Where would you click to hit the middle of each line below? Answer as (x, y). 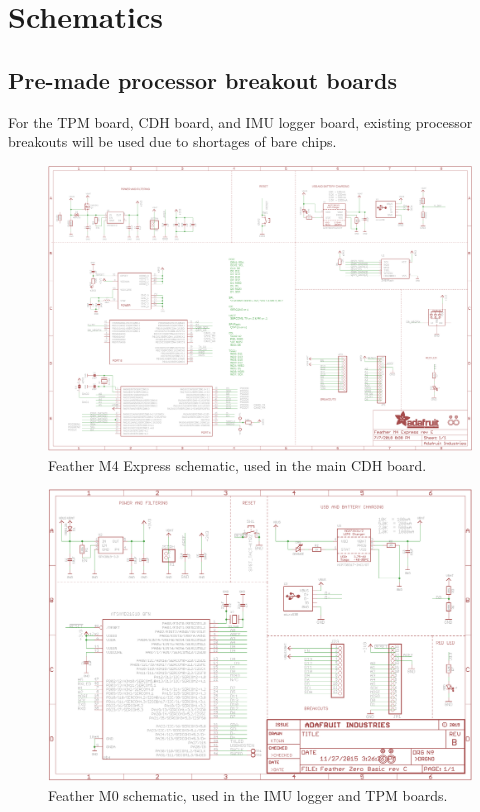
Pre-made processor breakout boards (203, 79)
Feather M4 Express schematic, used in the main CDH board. (237, 464)
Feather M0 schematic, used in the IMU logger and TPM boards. (248, 794)
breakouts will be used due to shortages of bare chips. (172, 141)
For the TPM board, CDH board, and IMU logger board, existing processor (240, 121)
